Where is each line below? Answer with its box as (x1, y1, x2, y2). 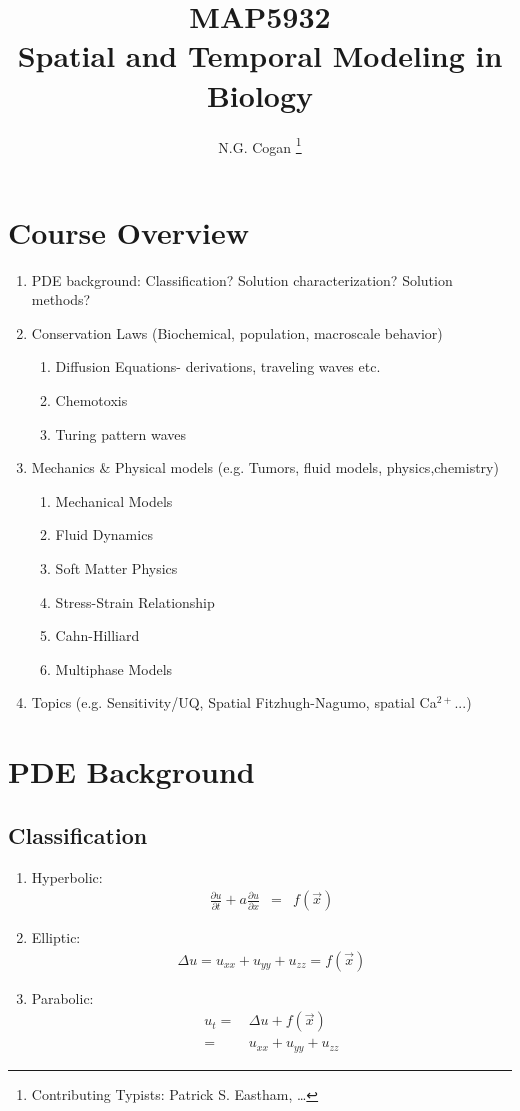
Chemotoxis (55, 390, 128, 411)
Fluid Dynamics (55, 524, 153, 545)
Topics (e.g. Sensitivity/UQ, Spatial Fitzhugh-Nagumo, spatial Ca (31, 692, 437, 713)
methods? (31, 289, 91, 310)
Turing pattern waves (55, 423, 187, 444)
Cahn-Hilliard (55, 625, 140, 646)
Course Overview (8, 211, 249, 252)
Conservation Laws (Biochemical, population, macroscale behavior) (31, 322, 443, 343)
